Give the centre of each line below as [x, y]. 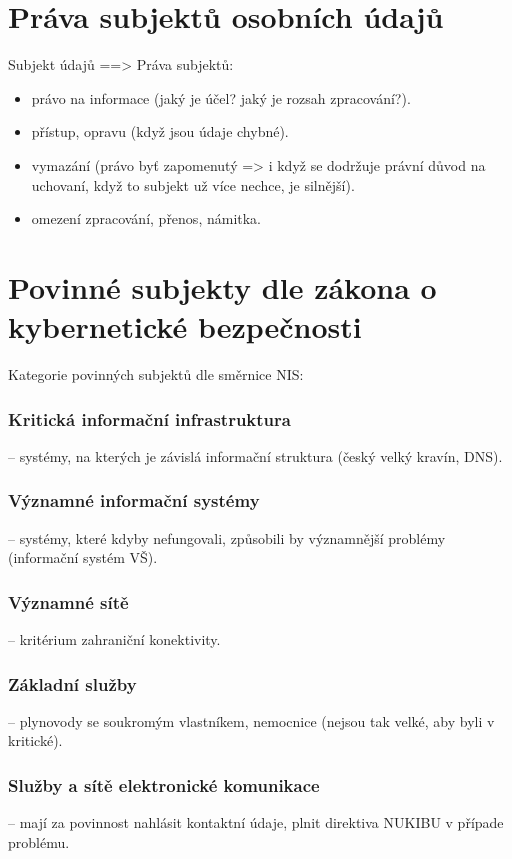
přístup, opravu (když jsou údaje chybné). [160, 131]
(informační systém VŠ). [83, 557]
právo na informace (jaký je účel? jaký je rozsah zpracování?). [221, 97]
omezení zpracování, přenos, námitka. [146, 218]
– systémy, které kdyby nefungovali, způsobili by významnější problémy [227, 537]
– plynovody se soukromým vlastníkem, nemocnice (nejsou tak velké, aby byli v [251, 720]
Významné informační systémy [134, 500]
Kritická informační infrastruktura [149, 418]
